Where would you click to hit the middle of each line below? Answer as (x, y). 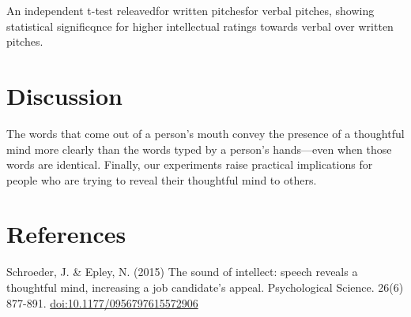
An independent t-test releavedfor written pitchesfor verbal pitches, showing (190, 10)
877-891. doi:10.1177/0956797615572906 (102, 302)
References (66, 234)
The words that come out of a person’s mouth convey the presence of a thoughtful (205, 133)
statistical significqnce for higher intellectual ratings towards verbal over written (200, 26)
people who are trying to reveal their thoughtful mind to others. (162, 179)
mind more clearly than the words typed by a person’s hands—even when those (199, 149)
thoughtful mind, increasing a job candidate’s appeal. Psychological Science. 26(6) (205, 287)
